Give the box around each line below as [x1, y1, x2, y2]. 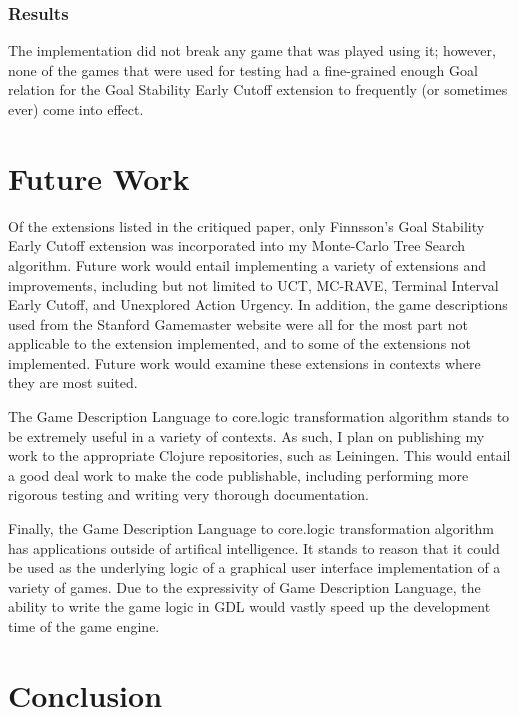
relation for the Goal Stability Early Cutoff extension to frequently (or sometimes [8, 79, 508, 100]
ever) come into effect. [8, 99, 144, 119]
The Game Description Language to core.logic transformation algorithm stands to [8, 406, 510, 427]
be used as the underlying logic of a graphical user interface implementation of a [8, 557, 501, 578]
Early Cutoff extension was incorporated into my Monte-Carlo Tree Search [8, 235, 466, 256]
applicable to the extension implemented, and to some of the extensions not [8, 333, 472, 354]
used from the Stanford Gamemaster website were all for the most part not [8, 313, 468, 334]
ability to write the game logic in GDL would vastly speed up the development [8, 596, 491, 617]
